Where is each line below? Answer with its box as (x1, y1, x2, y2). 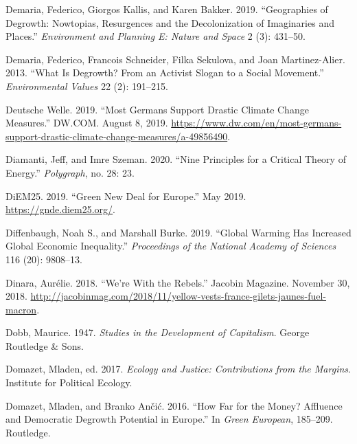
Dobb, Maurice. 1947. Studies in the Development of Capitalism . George (5, 325, 310, 340)
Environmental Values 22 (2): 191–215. (5, 78, 168, 93)
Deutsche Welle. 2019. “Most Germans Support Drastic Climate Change (5, 102, 309, 116)
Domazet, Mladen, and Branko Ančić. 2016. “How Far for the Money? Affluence (5, 398, 343, 412)
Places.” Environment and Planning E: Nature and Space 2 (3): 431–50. (5, 29, 306, 43)
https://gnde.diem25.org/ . (5, 202, 115, 217)
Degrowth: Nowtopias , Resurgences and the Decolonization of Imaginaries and (5, 15, 334, 30)
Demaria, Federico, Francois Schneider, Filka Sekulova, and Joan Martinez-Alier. (5, 52, 345, 66)
